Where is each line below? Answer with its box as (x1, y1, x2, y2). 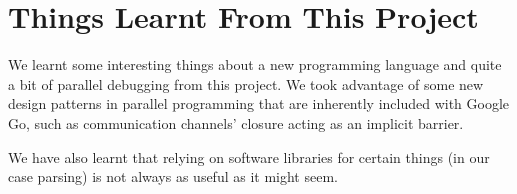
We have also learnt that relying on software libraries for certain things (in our (8, 146, 490, 167)
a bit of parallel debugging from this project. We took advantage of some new (8, 73, 484, 94)
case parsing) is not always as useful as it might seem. (8, 166, 338, 187)
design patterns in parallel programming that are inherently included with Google (8, 93, 510, 114)
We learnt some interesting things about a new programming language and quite (8, 54, 502, 75)
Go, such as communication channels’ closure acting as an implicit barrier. (8, 112, 464, 133)
